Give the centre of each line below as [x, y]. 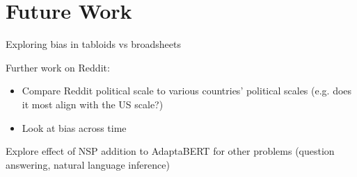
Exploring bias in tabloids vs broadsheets [93, 44]
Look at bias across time [74, 127]
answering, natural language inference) [88, 164]
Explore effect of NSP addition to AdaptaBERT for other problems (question [170, 151]
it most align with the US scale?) [93, 104]
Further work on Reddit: [58, 67]
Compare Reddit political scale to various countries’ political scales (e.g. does [187, 91]
